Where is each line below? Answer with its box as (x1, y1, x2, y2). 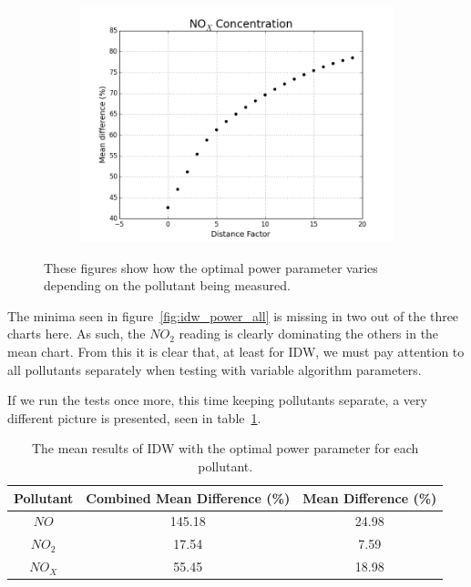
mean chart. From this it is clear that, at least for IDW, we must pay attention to (7, 341, 465, 360)
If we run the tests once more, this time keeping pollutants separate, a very (7, 390, 427, 410)
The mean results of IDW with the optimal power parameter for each (31, 439, 419, 458)
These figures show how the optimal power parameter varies (44, 258, 378, 277)
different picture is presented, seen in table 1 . (7, 408, 261, 427)
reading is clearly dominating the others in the (179, 324, 439, 343)
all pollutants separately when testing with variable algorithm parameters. (7, 359, 422, 379)
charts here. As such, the (7, 324, 146, 343)
